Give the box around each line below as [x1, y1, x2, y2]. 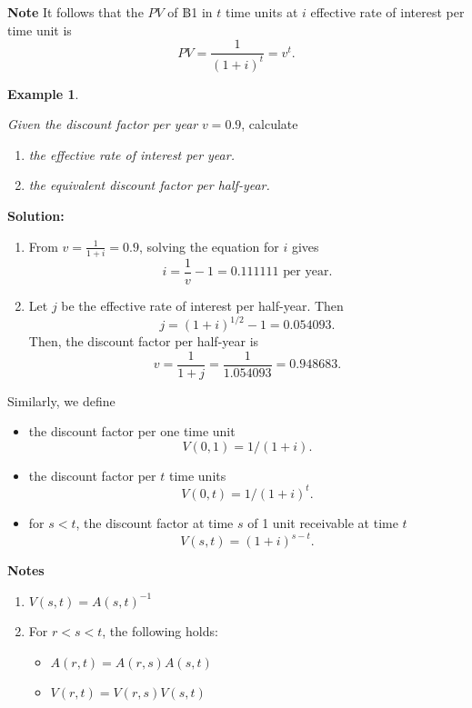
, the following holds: [102, 622, 218, 641]
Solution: [7, 205, 65, 224]
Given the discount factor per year [7, 115, 198, 134]
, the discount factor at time [75, 513, 234, 532]
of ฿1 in [167, 3, 213, 21]
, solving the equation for [138, 236, 279, 255]
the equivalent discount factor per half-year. [28, 175, 270, 194]
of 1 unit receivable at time [247, 513, 398, 532]
